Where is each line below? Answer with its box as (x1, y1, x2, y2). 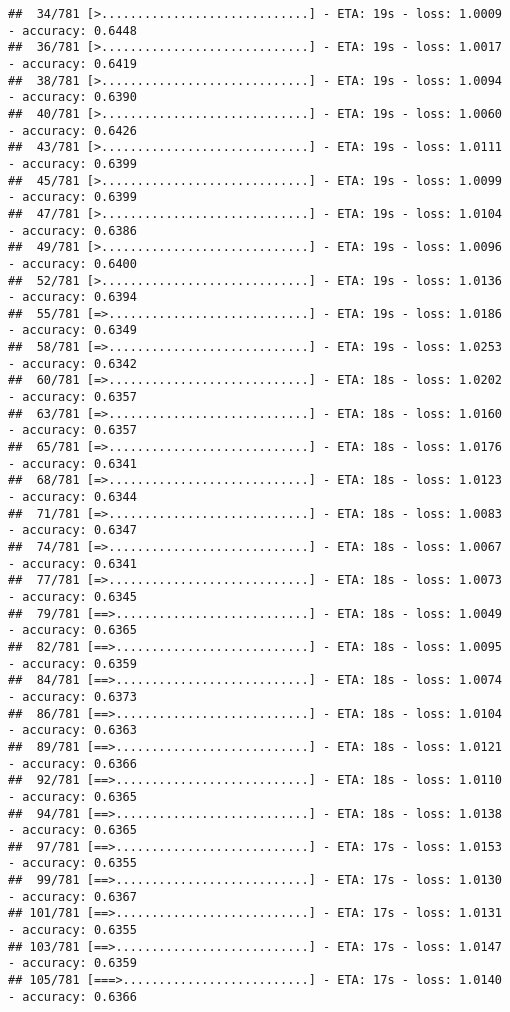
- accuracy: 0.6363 (8, 723, 137, 738)
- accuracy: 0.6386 (8, 223, 137, 238)
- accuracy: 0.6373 (8, 689, 137, 704)
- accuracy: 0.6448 (8, 23, 137, 38)
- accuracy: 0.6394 (8, 290, 137, 305)
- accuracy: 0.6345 (8, 589, 137, 604)
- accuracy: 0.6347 (8, 523, 137, 538)
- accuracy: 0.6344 (8, 490, 137, 505)
